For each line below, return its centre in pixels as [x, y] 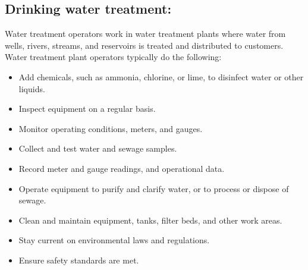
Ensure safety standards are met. [79, 260]
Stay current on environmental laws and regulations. [114, 240]
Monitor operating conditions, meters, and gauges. [111, 128]
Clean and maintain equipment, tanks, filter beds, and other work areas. [150, 220]
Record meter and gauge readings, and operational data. [122, 168]
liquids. [32, 88]
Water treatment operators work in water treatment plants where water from [145, 34]
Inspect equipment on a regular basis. [87, 109]
